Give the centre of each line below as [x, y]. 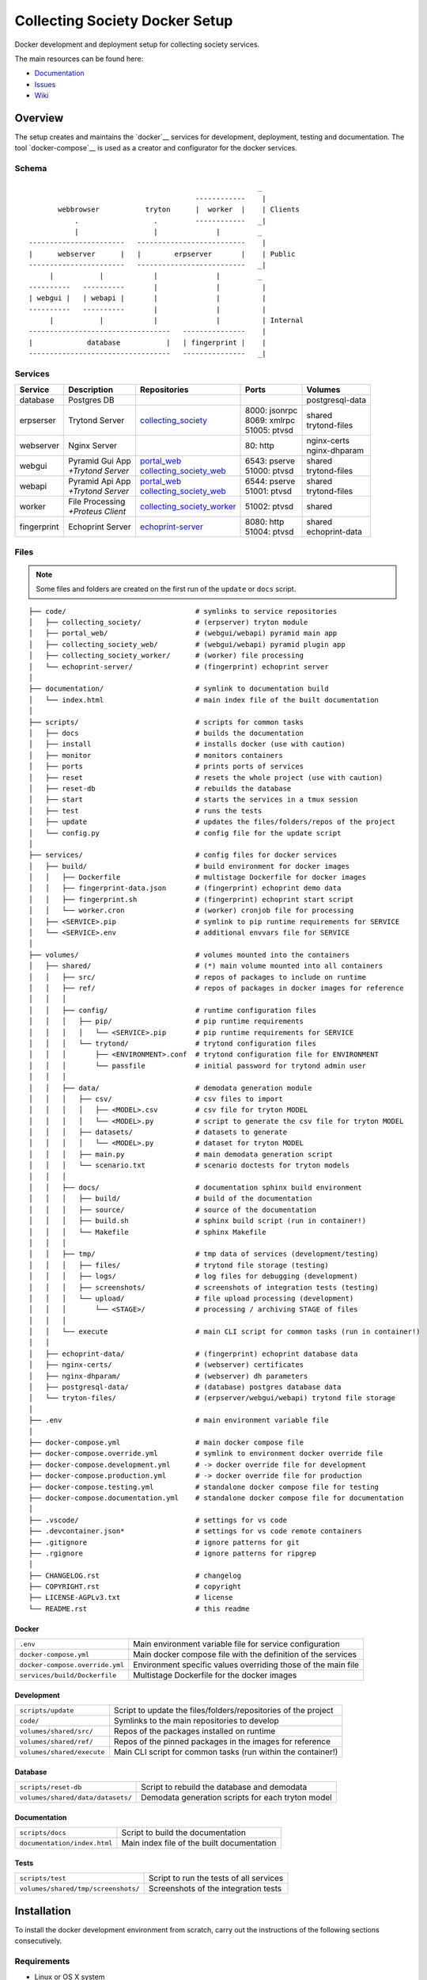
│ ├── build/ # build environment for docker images [189, 866]
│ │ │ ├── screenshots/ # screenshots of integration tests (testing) [204, 1287]
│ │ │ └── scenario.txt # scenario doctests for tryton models [189, 1165]
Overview [39, 118]
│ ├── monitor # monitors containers [156, 755]
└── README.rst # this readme [139, 1609]
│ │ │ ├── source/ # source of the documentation [172, 1209]
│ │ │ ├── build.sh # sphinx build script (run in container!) [198, 1221]
